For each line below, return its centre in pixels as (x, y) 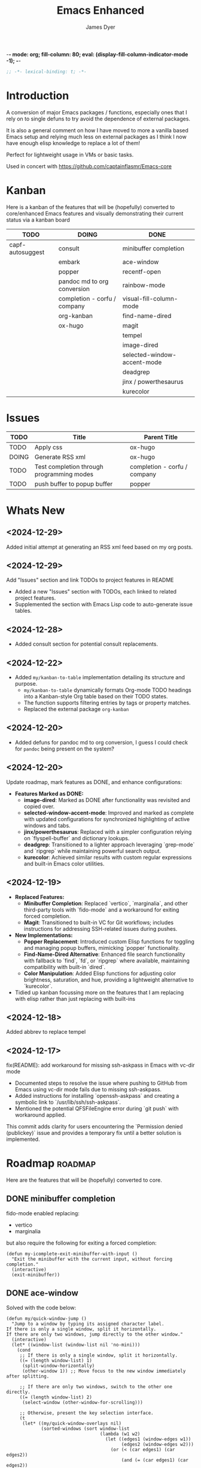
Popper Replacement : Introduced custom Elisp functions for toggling (109, 942)
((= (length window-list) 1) (56, 1360)
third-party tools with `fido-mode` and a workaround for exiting (101, 909)
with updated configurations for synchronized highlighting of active (107, 819)
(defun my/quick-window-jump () (46, 1318)
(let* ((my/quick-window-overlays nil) (71, 1423)
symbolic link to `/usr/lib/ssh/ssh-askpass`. (68, 1102)
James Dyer (100, 27)
